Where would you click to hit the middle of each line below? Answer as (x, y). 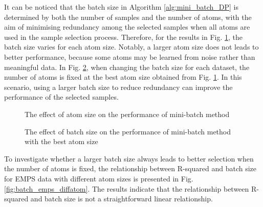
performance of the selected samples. (61, 97)
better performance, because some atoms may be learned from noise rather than (130, 56)
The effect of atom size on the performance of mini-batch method (127, 114)
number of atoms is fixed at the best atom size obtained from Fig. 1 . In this (123, 77)
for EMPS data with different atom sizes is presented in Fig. (99, 178)
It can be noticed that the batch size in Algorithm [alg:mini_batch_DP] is (121, 7)
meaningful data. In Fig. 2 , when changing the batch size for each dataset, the (127, 67)
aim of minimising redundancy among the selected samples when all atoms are (127, 27)
